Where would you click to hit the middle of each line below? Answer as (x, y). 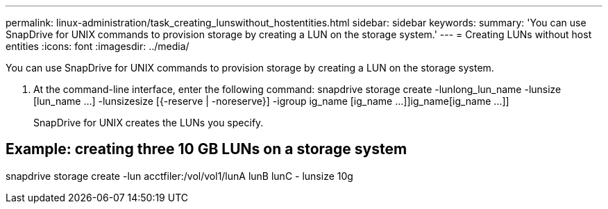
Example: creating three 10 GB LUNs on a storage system (206, 149)
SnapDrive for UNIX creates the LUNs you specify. (149, 123)
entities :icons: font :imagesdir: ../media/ (98, 46)
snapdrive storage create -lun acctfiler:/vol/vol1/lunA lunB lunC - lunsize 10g (179, 176)
